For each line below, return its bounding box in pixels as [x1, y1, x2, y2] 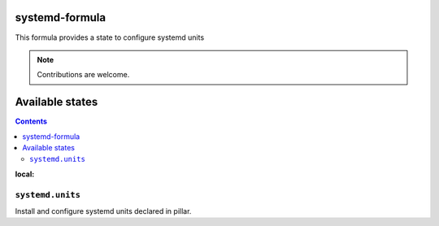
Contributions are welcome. [37, 70, 130, 80]
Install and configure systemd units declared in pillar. [15, 206, 192, 215]
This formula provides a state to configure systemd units [15, 33, 205, 42]
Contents [15, 116, 48, 126]
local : [15, 169, 35, 179]
